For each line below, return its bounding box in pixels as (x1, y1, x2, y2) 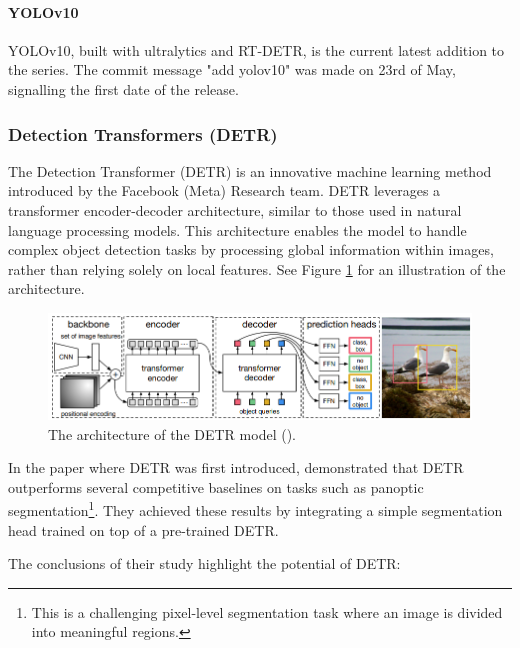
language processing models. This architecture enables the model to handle (8, 219, 467, 240)
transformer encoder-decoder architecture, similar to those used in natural (8, 199, 462, 220)
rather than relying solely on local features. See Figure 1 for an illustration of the (8, 258, 506, 279)
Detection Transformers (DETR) (8, 121, 278, 146)
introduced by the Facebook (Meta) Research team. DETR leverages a (8, 180, 441, 201)
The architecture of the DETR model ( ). (48, 423, 296, 444)
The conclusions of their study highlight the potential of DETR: (8, 553, 401, 574)
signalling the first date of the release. (8, 78, 239, 99)
